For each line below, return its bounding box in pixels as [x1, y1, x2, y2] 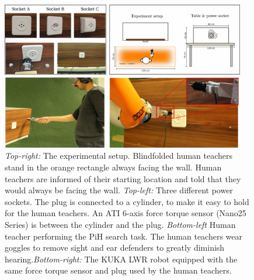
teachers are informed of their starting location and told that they [5, 172, 241, 185]
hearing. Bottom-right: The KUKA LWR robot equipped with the [5, 252, 238, 265]
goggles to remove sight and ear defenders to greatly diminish [5, 241, 225, 254]
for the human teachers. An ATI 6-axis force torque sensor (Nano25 [5, 207, 246, 219]
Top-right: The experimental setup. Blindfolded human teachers [5, 149, 233, 162]
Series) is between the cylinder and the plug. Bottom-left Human [5, 218, 236, 231]
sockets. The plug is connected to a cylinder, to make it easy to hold [5, 195, 249, 207]
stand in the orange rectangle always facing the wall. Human [5, 161, 222, 173]
